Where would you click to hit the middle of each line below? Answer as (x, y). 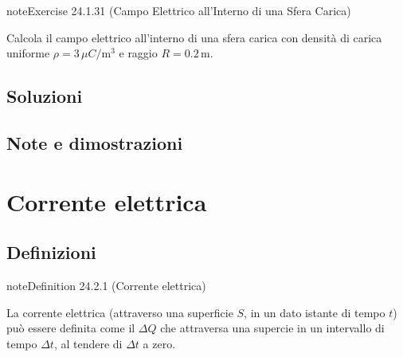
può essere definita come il (71, 328)
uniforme (28, 53)
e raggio (138, 53)
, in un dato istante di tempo (315, 312)
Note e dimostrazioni (95, 142)
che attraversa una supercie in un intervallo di (272, 328)
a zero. (159, 343)
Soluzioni (45, 96)
